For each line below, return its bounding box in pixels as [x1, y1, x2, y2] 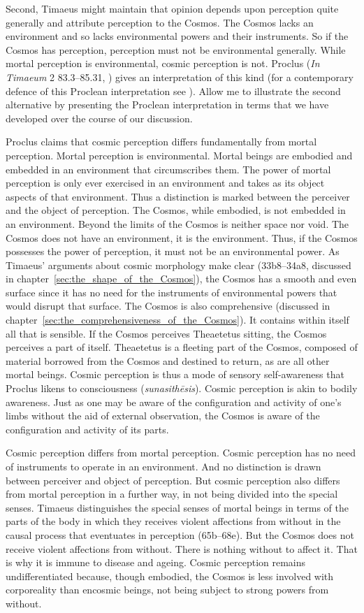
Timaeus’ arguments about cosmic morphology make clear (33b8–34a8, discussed [6, 257, 351, 272]
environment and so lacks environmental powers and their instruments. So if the [6, 29, 349, 43]
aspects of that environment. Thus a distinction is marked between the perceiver [6, 189, 350, 203]
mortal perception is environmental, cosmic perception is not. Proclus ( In [6, 56, 320, 71]
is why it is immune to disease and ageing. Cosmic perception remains [6, 555, 306, 570]
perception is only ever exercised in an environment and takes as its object [6, 175, 325, 190]
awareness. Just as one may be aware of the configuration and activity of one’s [6, 394, 342, 409]
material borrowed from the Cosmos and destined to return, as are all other [6, 353, 330, 368]
